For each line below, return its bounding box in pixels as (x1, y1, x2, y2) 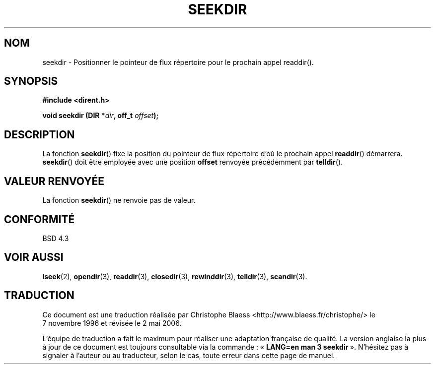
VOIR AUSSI (4, 251, 64, 264)
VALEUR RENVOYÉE (4, 175, 104, 187)
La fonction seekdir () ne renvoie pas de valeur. (42, 196, 196, 205)
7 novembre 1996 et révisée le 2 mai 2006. (42, 318, 182, 327)
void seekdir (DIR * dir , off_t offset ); (42, 111, 159, 120)
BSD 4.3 (42, 234, 69, 243)
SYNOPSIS (4, 75, 58, 88)
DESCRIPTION (4, 128, 75, 141)
